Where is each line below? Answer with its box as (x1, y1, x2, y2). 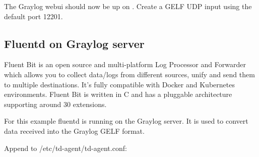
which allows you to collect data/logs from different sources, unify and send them (4, 69, 255, 79)
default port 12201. (4, 11, 63, 21)
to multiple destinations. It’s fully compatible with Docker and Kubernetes (4, 79, 235, 89)
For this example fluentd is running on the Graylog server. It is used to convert (4, 116, 248, 126)
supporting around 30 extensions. (4, 98, 107, 109)
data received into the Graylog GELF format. (4, 125, 145, 136)
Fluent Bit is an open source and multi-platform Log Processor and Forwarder (4, 59, 246, 70)
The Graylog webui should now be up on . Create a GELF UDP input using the (4, 1, 252, 11)
